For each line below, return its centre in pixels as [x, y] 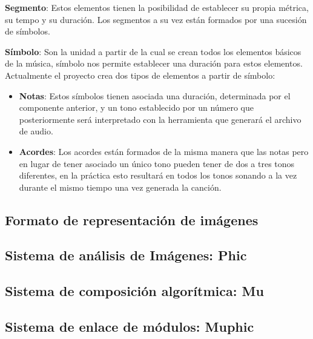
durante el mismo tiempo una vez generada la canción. [120, 187]
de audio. [36, 131]
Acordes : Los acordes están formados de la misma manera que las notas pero [164, 151]
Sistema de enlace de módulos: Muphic [130, 327]
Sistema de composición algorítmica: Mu [134, 291]
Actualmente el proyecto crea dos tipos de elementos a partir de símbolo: [140, 75]
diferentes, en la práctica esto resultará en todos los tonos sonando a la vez [158, 175]
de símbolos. [28, 31]
